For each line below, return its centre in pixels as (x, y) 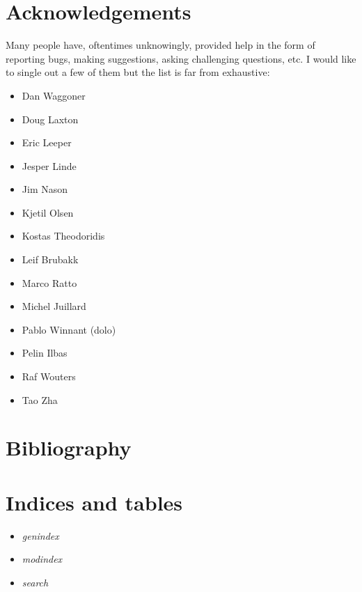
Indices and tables (94, 502)
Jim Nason (45, 189)
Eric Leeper (47, 142)
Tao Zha (40, 399)
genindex (40, 535)
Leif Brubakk (50, 259)
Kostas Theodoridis (63, 236)
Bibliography (69, 447)
